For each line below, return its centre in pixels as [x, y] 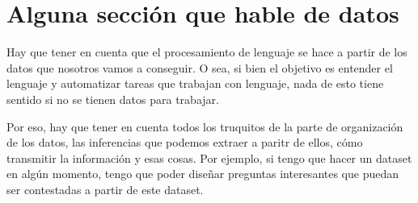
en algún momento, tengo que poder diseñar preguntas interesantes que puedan [203, 174]
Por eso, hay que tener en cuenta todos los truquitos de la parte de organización [205, 126]
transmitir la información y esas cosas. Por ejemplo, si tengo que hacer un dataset [209, 157]
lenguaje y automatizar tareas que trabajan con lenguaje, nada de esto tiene [195, 83]
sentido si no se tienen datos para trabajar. [113, 99]
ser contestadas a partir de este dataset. [105, 189]
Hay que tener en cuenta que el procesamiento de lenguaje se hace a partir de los [207, 52]
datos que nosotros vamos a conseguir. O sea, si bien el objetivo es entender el [200, 67]
